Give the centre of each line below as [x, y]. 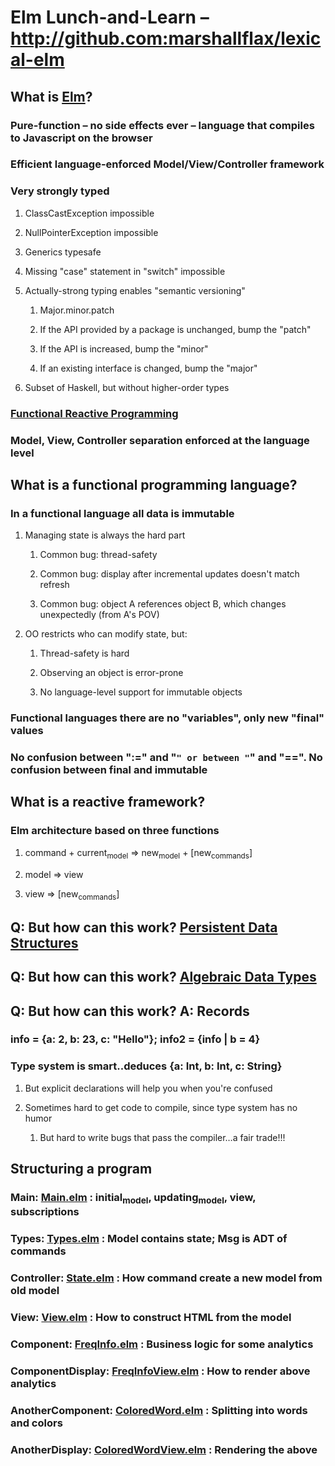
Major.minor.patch [77, 310]
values [27, 731]
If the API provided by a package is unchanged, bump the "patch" [175, 329]
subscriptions [45, 1212]
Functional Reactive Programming [94, 413]
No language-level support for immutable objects [141, 692]
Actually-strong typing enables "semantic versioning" [135, 290]
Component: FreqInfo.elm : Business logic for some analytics [162, 1344]
